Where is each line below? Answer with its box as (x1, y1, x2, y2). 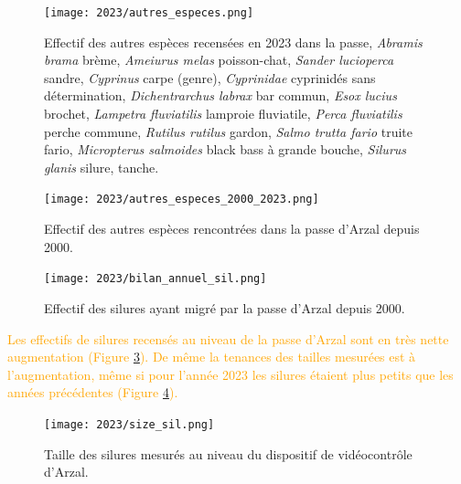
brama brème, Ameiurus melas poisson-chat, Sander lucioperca (44, 50, 394, 69)
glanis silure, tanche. (44, 157, 159, 176)
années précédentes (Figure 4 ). (7, 383, 178, 402)
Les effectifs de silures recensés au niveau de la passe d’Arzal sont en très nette (7, 329, 449, 348)
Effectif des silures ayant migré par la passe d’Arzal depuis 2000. (44, 298, 405, 317)
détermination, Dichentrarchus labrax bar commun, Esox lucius (44, 86, 397, 105)
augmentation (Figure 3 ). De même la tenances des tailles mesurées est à (7, 347, 416, 366)
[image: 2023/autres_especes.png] (44, 6, 254, 19)
